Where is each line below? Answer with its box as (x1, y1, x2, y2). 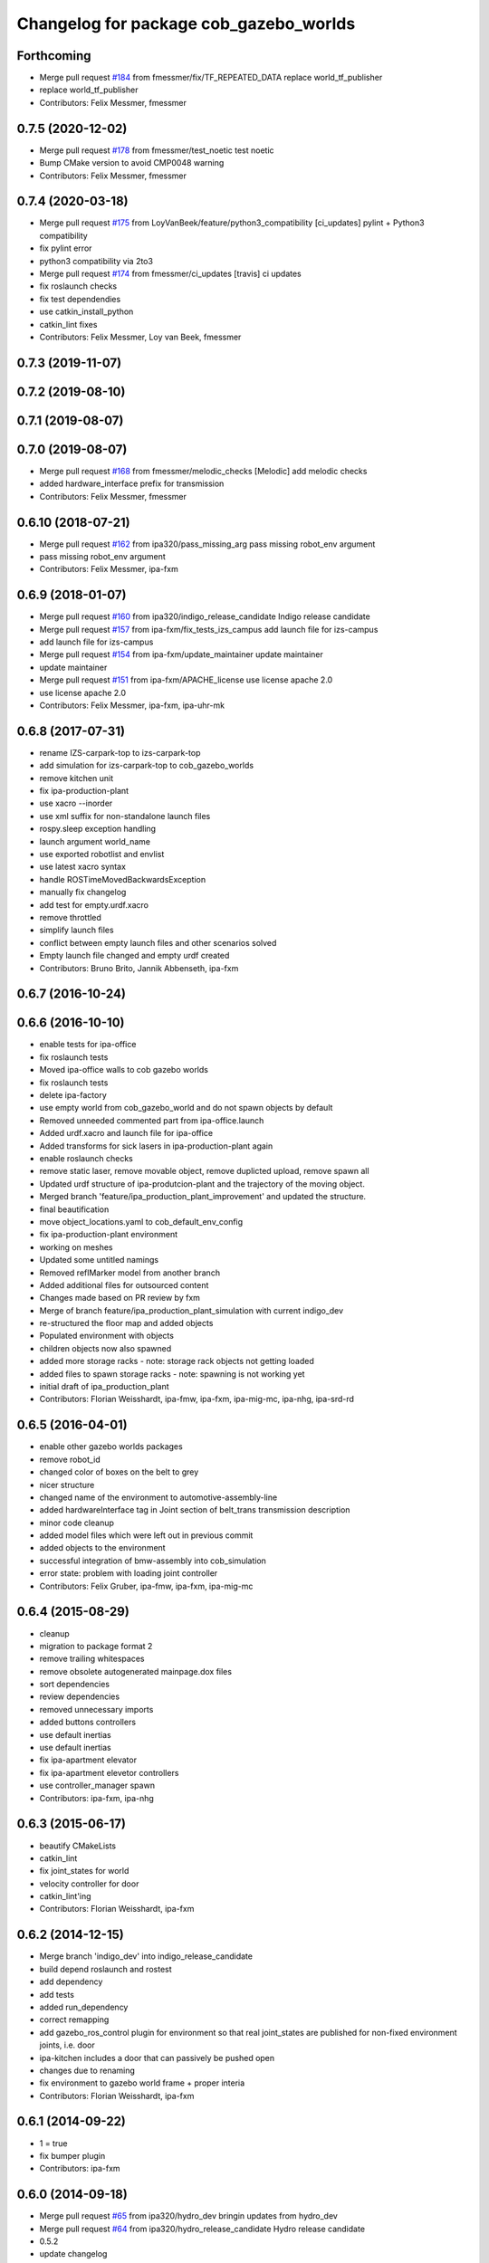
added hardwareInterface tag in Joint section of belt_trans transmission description (39, 1504, 350, 1515)
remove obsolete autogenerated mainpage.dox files (39, 1666, 233, 1676)
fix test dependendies (39, 293, 121, 304)
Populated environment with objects (39, 1331, 174, 1342)
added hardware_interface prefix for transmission (39, 478, 225, 489)
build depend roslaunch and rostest (39, 1963, 172, 1974)
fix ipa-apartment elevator (39, 1754, 138, 1765)
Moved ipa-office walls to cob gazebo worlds (39, 1065, 208, 1075)
